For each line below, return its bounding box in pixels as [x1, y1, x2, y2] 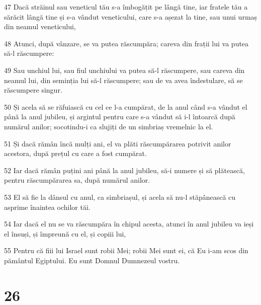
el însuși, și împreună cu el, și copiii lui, [4, 228, 126, 239]
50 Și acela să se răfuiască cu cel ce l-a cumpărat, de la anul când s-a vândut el [4, 101, 247, 112]
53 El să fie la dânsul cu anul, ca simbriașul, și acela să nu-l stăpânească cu [4, 191, 236, 202]
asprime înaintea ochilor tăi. [4, 201, 91, 212]
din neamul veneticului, [4, 21, 76, 32]
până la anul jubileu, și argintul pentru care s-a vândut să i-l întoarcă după [4, 111, 235, 122]
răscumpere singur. [4, 85, 62, 95]
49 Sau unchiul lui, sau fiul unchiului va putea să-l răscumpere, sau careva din [4, 64, 245, 75]
